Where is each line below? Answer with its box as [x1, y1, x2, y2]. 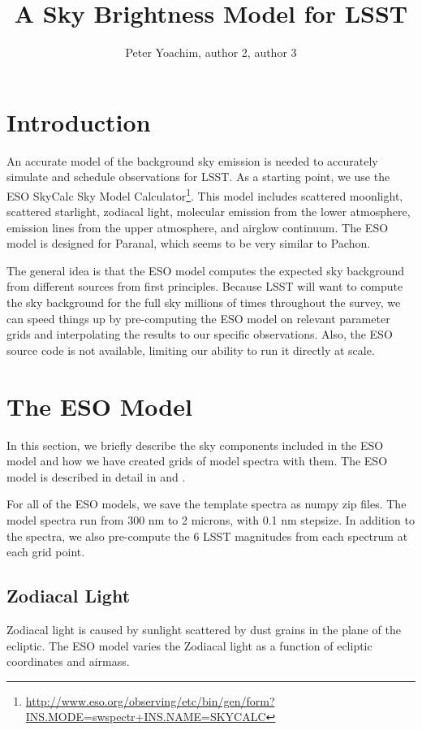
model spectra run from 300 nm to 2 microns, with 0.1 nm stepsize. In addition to [6, 511, 415, 528]
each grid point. [6, 543, 85, 560]
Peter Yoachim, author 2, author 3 [125, 44, 297, 61]
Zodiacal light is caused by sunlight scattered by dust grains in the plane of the [6, 620, 401, 637]
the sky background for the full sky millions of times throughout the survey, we [6, 294, 401, 311]
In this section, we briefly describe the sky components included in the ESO [6, 436, 384, 453]
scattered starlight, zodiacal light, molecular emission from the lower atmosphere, [6, 203, 411, 220]
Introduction [6, 105, 151, 138]
